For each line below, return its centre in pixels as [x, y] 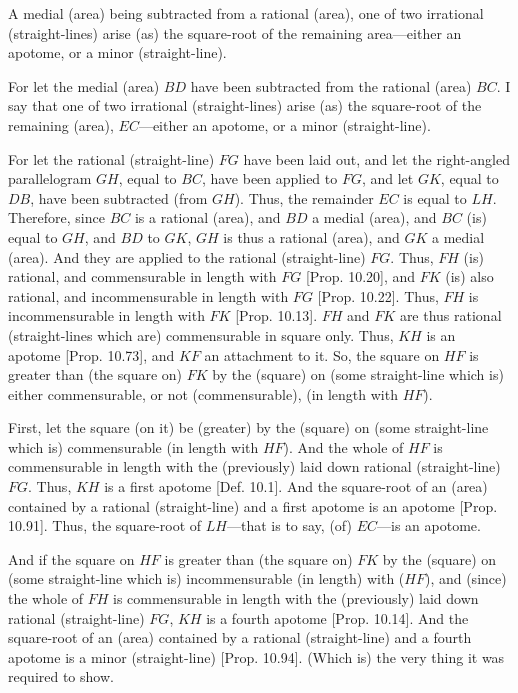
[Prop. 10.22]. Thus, [378, 295]
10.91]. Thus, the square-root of [105, 525]
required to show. [61, 676]
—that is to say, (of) [289, 525]
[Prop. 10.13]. [276, 315]
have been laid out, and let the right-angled [376, 158]
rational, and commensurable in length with [142, 276]
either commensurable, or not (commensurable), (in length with [203, 393]
